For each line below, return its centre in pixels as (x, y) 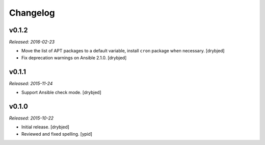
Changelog (32, 13)
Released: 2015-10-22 (31, 118)
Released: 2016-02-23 (32, 42)
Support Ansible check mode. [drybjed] (61, 93)
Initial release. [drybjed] (45, 127)
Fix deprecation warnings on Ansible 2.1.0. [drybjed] (74, 58)
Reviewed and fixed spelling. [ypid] (57, 134)
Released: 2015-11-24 (31, 83)
